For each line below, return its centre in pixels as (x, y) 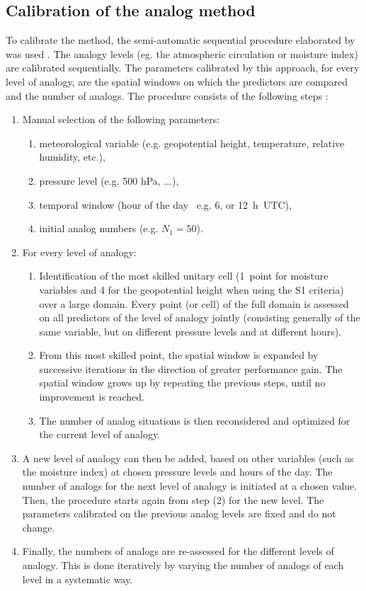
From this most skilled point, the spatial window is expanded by (179, 355)
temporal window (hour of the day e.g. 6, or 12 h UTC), (165, 204)
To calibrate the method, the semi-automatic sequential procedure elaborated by (181, 40)
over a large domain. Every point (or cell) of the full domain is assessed (194, 303)
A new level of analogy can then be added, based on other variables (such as (188, 458)
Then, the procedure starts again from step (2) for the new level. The (173, 499)
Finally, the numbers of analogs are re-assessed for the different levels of (178, 551)
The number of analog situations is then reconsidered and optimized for (195, 420)
